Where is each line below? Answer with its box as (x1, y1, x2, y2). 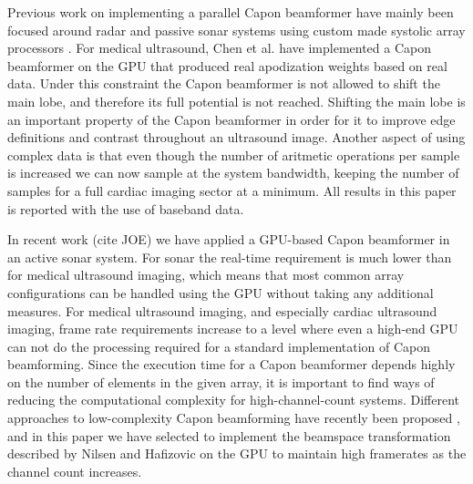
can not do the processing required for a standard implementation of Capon (7, 336, 431, 355)
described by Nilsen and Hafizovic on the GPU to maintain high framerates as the (7, 444, 467, 463)
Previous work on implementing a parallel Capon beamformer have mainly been (7, 3, 454, 21)
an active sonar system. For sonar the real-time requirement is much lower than (7, 247, 452, 266)
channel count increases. (7, 461, 142, 480)
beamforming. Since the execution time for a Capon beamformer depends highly (7, 355, 456, 374)
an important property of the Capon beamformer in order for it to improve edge (7, 109, 456, 129)
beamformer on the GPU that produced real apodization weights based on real (7, 56, 447, 75)
